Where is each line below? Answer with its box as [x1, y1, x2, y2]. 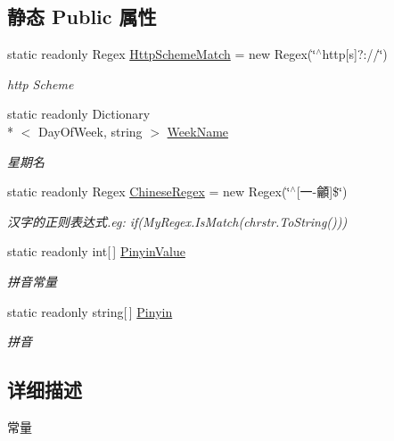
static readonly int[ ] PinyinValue [7, 242, 185, 261]
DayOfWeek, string [37, 121, 143, 140]
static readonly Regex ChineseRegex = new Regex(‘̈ [7, 182, 291, 201]
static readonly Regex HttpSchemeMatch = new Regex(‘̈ [7, 45, 316, 63]
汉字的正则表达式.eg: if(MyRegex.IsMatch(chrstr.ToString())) [7, 212, 348, 230]
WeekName [167, 121, 229, 140]
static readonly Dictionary [7, 104, 151, 123]
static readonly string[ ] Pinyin [7, 302, 173, 320]
